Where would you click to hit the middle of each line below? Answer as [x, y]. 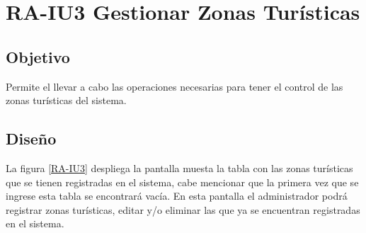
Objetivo [38, 56]
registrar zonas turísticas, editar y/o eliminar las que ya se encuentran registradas [183, 209]
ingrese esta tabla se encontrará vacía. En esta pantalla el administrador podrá [177, 196]
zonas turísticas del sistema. [66, 100]
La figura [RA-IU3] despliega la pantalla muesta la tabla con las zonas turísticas [179, 167]
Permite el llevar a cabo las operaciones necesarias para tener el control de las [175, 86]
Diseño [31, 138]
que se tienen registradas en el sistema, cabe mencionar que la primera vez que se [182, 182]
